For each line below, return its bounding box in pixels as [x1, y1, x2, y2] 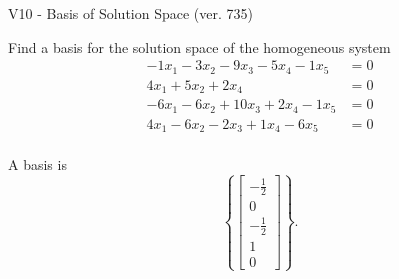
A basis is [8, 154, 67, 175]
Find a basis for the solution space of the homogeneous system [8, 36, 391, 57]
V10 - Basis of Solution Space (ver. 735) [8, 3, 253, 23]
